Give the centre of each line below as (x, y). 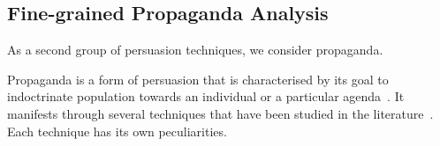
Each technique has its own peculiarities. (117, 131)
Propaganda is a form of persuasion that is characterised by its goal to (198, 79)
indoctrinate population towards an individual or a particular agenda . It (206, 96)
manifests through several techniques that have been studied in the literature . (220, 113)
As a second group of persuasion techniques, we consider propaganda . (195, 50)
